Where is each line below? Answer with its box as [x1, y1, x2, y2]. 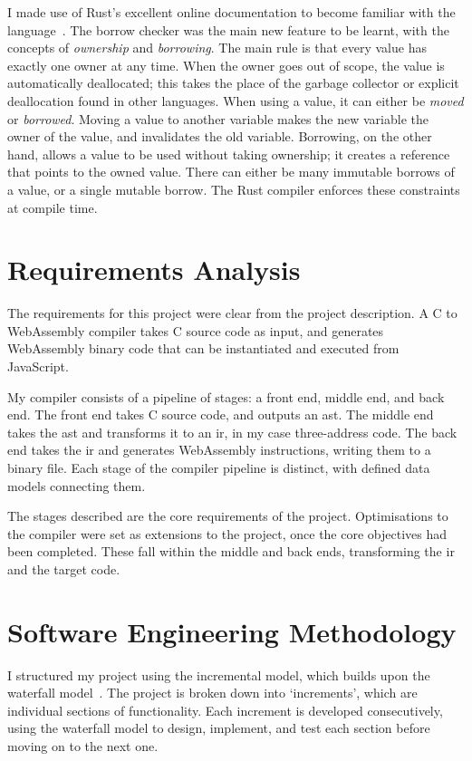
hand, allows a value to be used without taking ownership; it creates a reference [7, 144, 450, 163]
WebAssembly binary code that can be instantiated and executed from [7, 339, 400, 358]
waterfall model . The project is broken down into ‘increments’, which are [7, 683, 418, 702]
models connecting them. [7, 476, 146, 495]
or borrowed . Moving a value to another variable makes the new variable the [7, 109, 429, 128]
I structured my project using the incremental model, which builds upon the [7, 665, 430, 684]
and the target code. [7, 559, 120, 578]
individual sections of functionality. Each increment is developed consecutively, [7, 700, 443, 719]
